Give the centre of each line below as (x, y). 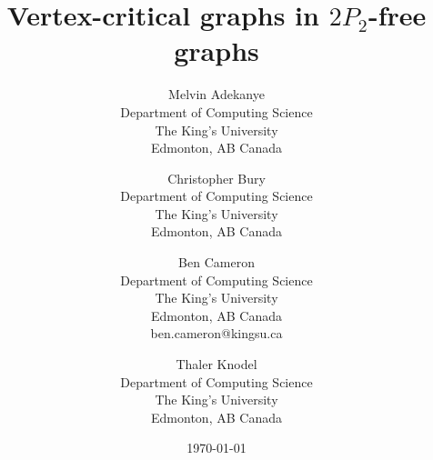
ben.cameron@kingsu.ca (216, 333)
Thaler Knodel (216, 364)
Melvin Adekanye (216, 94)
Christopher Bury (216, 178)
